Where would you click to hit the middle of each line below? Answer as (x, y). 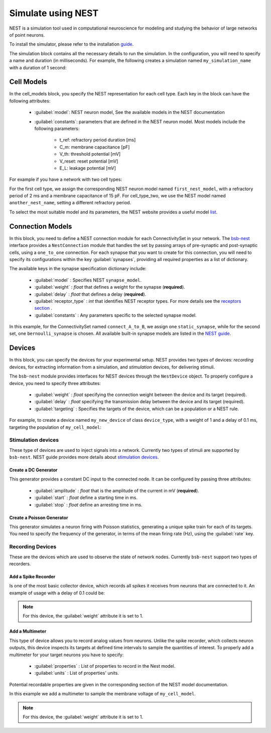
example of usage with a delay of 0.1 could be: (57, 593)
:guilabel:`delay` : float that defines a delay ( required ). (90, 294)
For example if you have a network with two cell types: (66, 179)
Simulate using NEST (54, 13)
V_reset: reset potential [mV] (89, 161)
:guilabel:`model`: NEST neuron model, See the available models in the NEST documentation (130, 112)
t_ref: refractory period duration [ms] (98, 140)
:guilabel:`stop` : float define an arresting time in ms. (88, 505)
